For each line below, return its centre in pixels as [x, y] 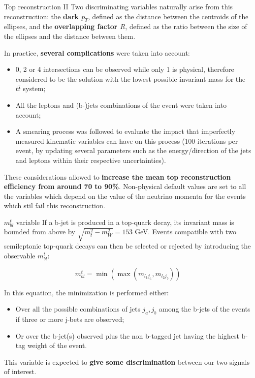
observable [20, 256]
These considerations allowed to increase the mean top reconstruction [117, 176]
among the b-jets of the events [205, 309]
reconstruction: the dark [41, 16]
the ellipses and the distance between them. [70, 36]
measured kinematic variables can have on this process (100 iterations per [127, 141]
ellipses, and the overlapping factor [61, 26]
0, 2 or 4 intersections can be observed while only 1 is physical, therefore [125, 69]
